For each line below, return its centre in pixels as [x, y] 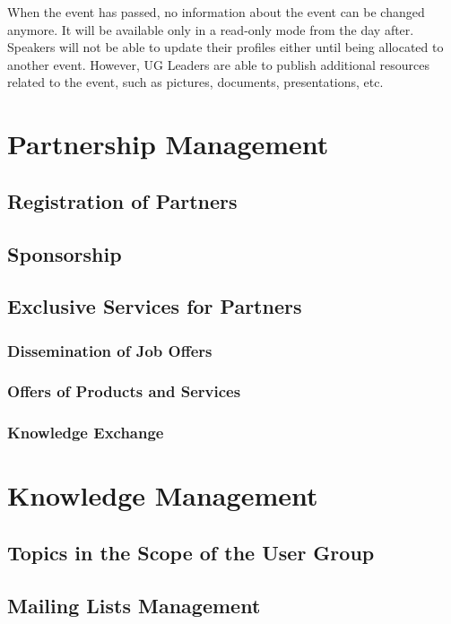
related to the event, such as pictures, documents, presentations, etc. [195, 82]
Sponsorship [65, 253]
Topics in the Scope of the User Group [191, 552]
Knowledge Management [163, 495]
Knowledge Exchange [86, 433]
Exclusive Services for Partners [155, 306]
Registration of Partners [122, 200]
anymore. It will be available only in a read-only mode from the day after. [211, 29]
